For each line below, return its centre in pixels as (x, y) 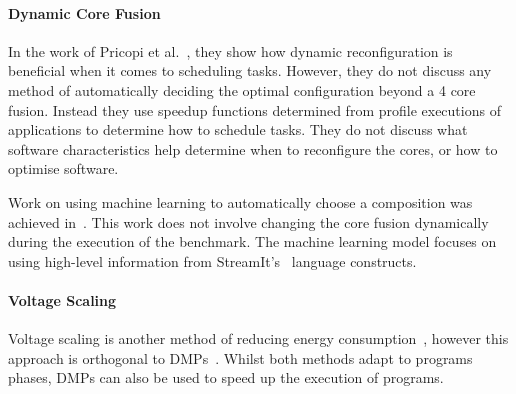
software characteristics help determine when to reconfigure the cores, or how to (253, 148)
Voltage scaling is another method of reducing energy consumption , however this (258, 338)
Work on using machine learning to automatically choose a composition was (240, 201)
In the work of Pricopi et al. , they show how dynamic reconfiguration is (230, 50)
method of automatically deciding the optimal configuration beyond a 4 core (242, 89)
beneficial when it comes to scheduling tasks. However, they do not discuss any (250, 70)
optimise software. (63, 168)
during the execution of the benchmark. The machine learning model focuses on (252, 241)
